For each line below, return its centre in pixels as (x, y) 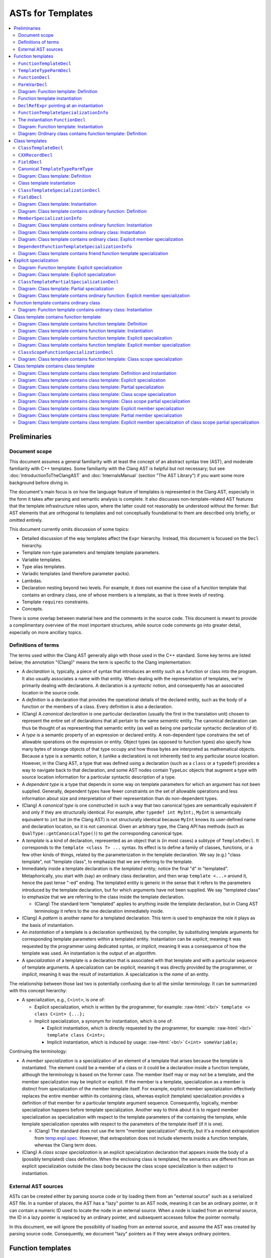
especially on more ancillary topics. (46, 632)
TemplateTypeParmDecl (45, 70)
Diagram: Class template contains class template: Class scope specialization (97, 394)
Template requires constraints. (55, 602)
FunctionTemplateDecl (45, 63)
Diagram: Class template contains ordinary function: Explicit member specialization (104, 296)
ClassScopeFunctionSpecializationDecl (66, 352)
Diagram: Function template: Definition (58, 92)
